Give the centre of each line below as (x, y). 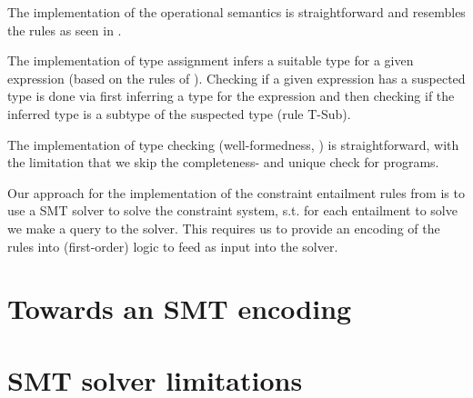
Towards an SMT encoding (180, 308)
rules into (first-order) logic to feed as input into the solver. (173, 246)
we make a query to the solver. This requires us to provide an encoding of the (224, 228)
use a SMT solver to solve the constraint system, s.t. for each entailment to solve (232, 210)
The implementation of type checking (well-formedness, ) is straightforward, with (233, 144)
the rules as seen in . (65, 30)
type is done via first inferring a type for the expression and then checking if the (231, 96)
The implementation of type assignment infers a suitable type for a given (211, 60)
